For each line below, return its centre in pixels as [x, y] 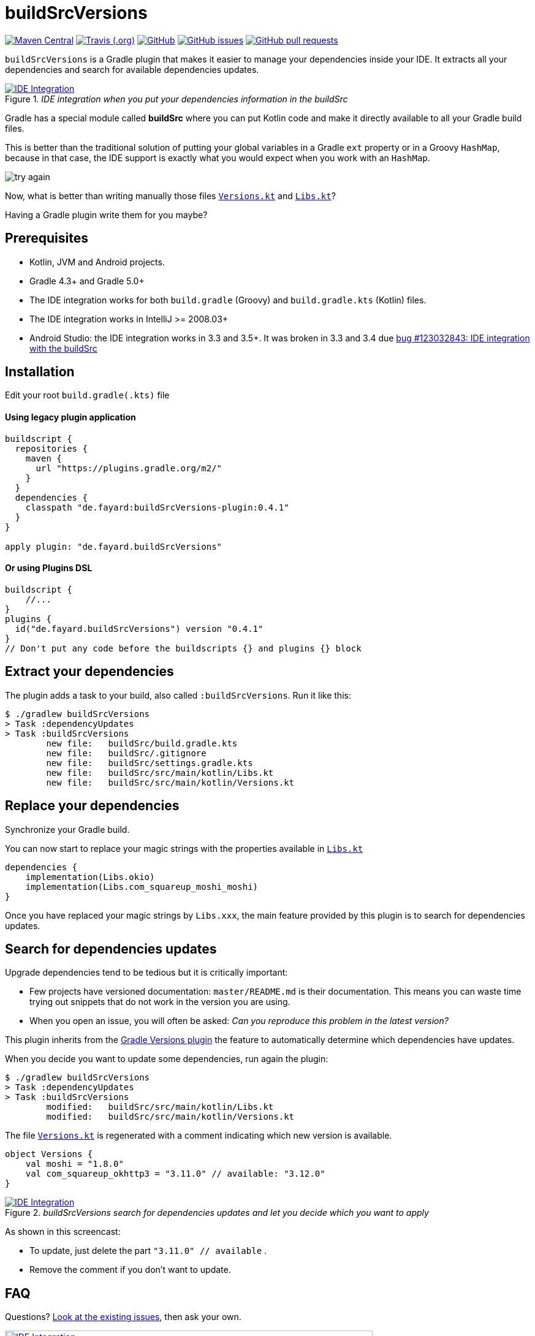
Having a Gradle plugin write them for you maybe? [106, 214]
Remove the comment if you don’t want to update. [130, 1270]
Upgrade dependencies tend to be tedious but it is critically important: [146, 973]
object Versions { [49, 1154]
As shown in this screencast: [63, 1232]
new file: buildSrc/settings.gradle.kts [150, 763]
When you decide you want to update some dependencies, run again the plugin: [167, 1059]
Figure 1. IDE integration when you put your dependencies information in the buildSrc [176, 99]
